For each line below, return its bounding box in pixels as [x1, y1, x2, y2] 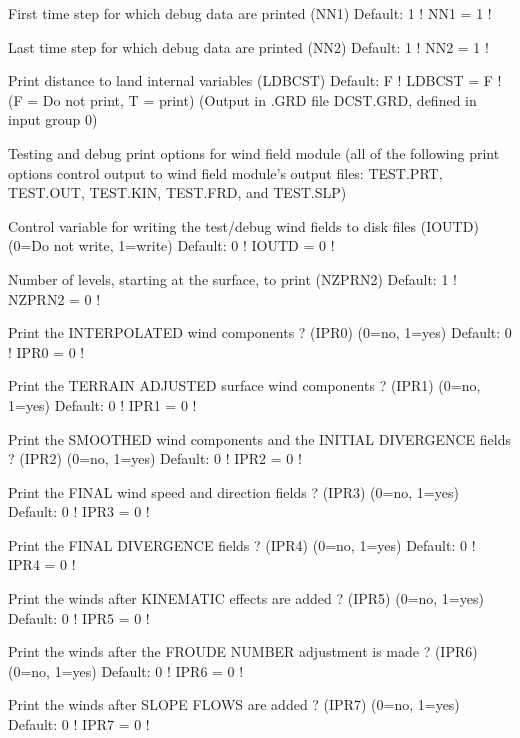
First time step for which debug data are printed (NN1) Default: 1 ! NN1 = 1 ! [8, 3, 492, 23]
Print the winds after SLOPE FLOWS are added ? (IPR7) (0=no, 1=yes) [8, 694, 460, 715]
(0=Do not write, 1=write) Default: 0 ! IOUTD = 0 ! [8, 235, 335, 256]
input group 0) [8, 109, 98, 130]
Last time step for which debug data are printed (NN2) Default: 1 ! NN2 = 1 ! [8, 36, 489, 57]
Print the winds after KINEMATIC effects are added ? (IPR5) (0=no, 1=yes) [8, 588, 484, 609]
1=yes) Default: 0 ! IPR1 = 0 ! [8, 394, 197, 415]
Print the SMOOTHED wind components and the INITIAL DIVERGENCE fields [8, 428, 511, 449]
